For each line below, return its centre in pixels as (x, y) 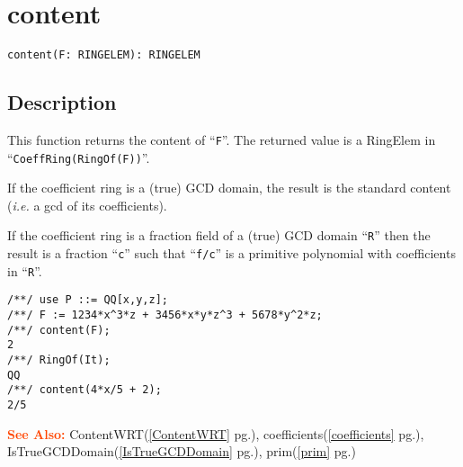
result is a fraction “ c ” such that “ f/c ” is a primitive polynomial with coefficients (231, 253)
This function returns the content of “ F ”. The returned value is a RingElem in (222, 139)
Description (62, 102)
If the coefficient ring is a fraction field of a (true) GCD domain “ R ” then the (219, 235)
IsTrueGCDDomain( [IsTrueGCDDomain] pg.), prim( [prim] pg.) (182, 451)
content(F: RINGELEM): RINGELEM (104, 55)
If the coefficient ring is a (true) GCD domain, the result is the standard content (229, 188)
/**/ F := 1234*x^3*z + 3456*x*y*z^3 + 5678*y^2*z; (165, 315)
